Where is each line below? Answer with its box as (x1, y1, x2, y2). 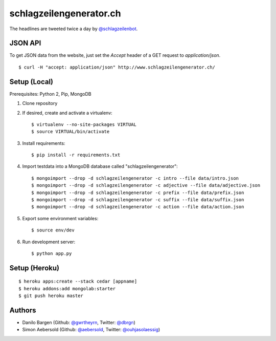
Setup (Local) (9, 77, 54, 86)
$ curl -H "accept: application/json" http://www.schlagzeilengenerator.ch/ (18, 64, 216, 70)
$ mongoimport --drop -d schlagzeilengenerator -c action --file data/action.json (31, 204, 244, 210)
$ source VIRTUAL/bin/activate (31, 129, 110, 135)
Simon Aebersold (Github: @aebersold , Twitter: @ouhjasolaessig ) (22, 327, 160, 333)
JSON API (9, 39, 41, 48)
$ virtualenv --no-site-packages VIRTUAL (31, 121, 136, 127)
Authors (9, 306, 36, 314)
